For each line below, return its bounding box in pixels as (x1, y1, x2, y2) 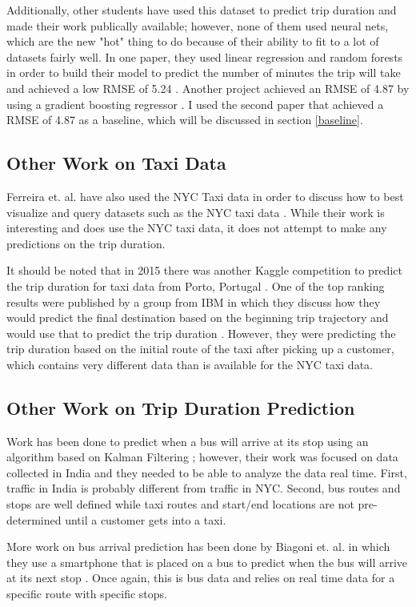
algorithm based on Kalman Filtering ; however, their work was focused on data (6, 448, 398, 465)
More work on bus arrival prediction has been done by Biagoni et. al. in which (6, 538, 390, 555)
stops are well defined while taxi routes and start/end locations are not (6, 496, 354, 513)
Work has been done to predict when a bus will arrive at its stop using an (6, 432, 369, 449)
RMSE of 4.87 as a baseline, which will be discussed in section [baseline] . (6, 111, 363, 128)
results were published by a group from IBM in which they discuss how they (6, 293, 381, 310)
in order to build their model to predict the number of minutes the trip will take (6, 64, 401, 81)
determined (6, 511, 62, 528)
